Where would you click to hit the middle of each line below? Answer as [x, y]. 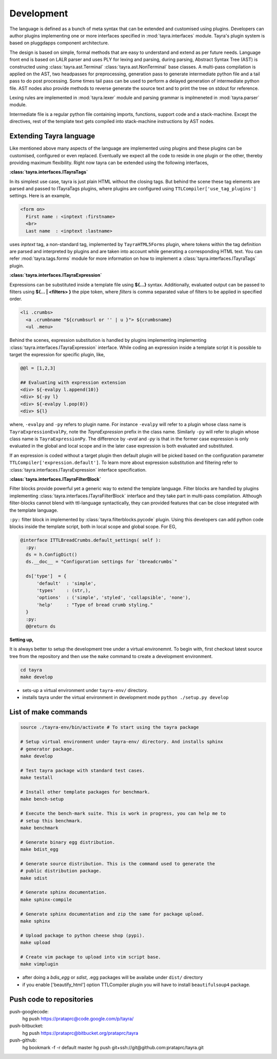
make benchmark [39, 828]
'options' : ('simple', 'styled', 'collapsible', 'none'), [114, 598]
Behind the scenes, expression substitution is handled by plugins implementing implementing [108, 340]
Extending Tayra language [52, 136]
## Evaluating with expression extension [73, 382]
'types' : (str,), [64, 590]
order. [16, 299]
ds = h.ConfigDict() [52, 555]
